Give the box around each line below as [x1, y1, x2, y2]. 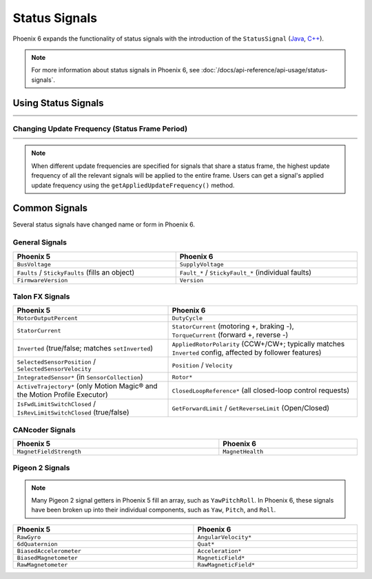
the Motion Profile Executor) [17, 390, 108, 399]
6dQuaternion [17, 540, 58, 547]
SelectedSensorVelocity [17, 366, 92, 373]
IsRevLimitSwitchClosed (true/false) [17, 408, 130, 417]
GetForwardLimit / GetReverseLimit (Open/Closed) [172, 403, 330, 413]
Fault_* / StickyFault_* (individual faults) [179, 267, 312, 277]
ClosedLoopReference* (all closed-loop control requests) [172, 386, 350, 395]
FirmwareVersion [17, 276, 68, 284]
